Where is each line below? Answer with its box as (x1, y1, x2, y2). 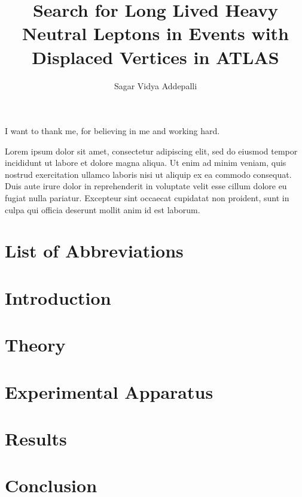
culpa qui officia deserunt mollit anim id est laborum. (5, 203, 200, 216)
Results (5, 426, 67, 450)
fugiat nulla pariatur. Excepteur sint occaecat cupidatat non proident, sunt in (5, 192, 289, 204)
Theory (5, 332, 66, 357)
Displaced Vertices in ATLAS (32, 44, 279, 69)
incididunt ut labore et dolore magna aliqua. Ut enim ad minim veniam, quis (5, 156, 286, 169)
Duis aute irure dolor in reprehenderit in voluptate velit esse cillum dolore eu (5, 180, 287, 192)
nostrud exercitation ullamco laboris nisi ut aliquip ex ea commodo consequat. (5, 168, 292, 180)
